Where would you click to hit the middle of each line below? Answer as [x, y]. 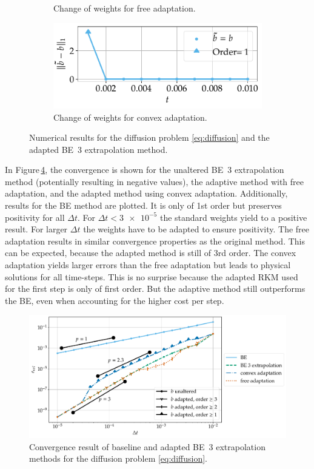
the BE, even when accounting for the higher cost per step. [115, 300]
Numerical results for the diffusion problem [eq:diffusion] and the [149, 137]
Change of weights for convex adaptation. [130, 117]
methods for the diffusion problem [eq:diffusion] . [118, 458]
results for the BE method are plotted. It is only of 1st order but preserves [143, 205]
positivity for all [35, 217]
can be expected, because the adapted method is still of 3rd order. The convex [151, 253]
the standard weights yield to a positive [233, 217]
